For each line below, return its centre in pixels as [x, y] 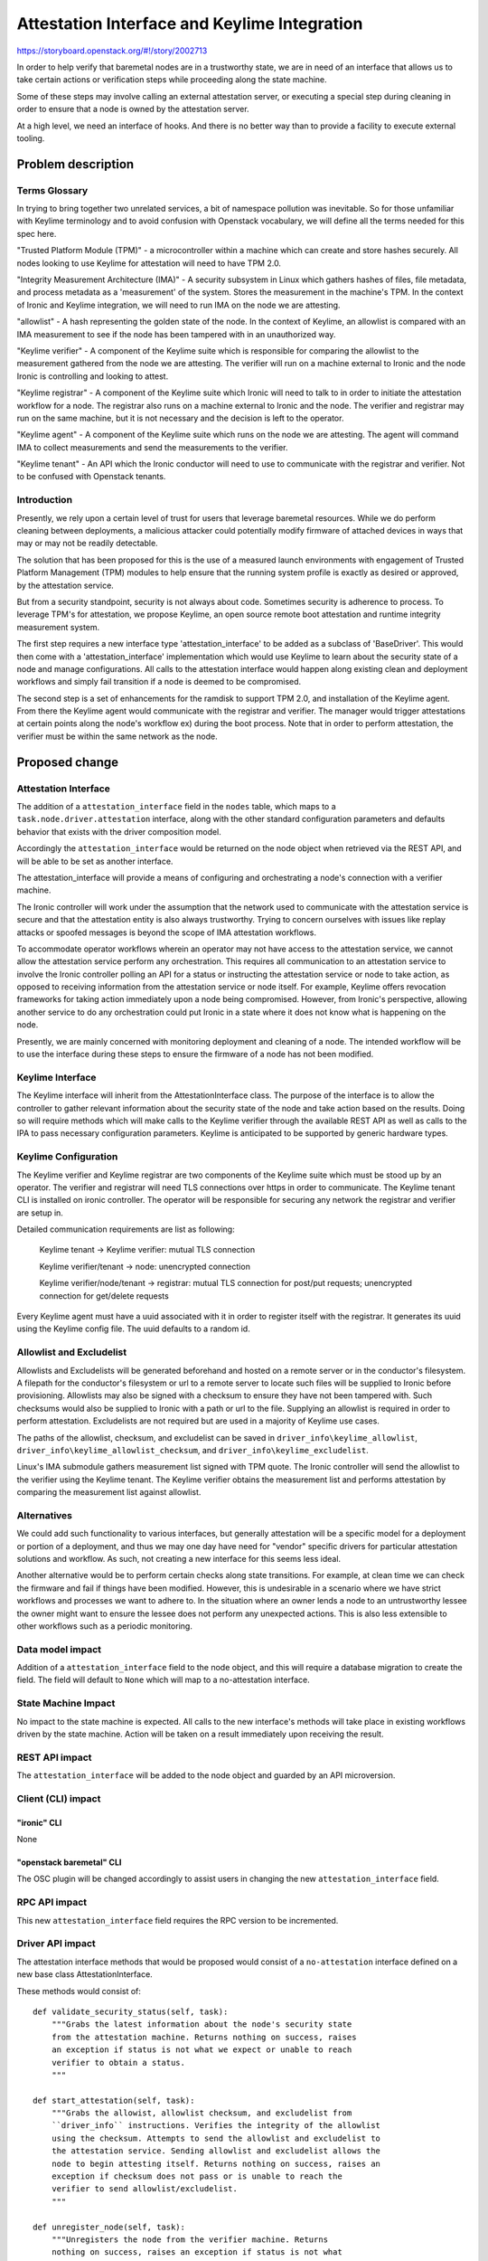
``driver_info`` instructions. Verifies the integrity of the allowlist [216, 2126]
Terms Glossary [52, 190]
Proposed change [68, 762]
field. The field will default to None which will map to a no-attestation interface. [164, 1680]
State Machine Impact [66, 1703]
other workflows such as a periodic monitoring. [105, 1626]
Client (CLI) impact [59, 1798]
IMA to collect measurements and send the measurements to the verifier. [152, 447]
